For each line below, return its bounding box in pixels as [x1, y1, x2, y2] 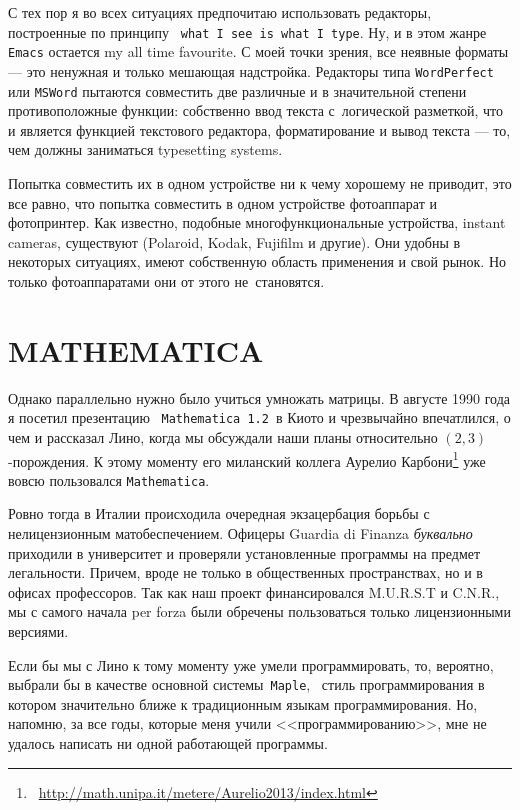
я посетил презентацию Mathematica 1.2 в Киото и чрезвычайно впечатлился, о [8, 407, 511, 428]
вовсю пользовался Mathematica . [8, 469, 210, 490]
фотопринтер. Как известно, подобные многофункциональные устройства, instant [8, 212, 506, 233]
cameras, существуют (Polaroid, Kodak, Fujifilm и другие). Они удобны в [8, 231, 461, 252]
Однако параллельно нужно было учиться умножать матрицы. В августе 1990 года [8, 387, 511, 408]
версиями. [8, 621, 69, 641]
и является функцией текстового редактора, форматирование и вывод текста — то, [8, 119, 511, 140]
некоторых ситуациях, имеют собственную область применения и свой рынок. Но [8, 251, 507, 272]
